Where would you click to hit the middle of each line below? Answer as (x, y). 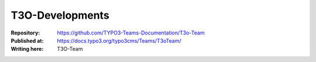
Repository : (25, 33)
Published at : (27, 40)
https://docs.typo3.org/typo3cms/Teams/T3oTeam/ (119, 40)
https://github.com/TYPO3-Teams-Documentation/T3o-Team (131, 33)
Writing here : (27, 49)
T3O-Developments (60, 15)
